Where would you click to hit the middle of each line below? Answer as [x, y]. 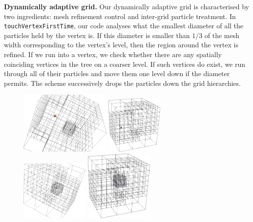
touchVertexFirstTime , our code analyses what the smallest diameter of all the [124, 26]
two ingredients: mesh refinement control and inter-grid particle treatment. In [120, 16]
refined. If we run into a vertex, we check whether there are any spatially [113, 54]
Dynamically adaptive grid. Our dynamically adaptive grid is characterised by [126, 6]
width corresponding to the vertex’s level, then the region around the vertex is [121, 45]
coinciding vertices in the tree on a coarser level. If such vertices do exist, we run [125, 64]
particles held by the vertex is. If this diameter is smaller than [97, 35]
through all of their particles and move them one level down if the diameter [117, 73]
